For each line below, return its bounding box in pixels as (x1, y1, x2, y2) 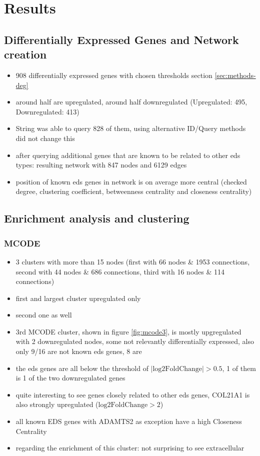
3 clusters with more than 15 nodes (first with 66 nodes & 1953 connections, (15, 256, 250, 266)
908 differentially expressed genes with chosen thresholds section (15, 69, 212, 80)
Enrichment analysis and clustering (4, 210, 189, 226)
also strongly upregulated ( (15, 399, 98, 409)
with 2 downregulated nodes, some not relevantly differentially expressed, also (15, 336, 254, 346)
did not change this (15, 132, 75, 143)
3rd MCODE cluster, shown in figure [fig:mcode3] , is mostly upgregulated (15, 326, 241, 336)
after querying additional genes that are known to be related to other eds (15, 149, 240, 160)
